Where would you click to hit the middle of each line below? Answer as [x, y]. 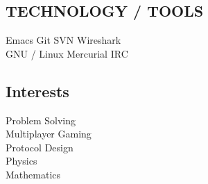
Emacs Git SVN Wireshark [63, 40]
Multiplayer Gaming [49, 134]
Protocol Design [40, 147]
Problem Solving [41, 120]
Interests [37, 91]
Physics [21, 161]
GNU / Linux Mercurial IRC [67, 53]
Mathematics [33, 174]
